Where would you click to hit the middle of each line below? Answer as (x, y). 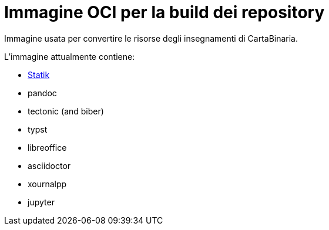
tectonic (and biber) (66, 111)
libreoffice (47, 147)
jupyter (41, 202)
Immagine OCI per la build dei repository (164, 12)
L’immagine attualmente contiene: (70, 56)
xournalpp (47, 184)
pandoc (42, 93)
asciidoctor (49, 165)
